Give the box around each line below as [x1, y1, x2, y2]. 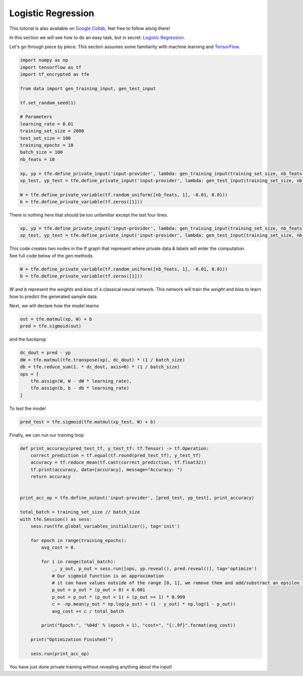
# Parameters [20, 114, 53, 120]
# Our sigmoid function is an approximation [52, 573, 164, 579]
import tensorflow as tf [20, 64, 82, 70]
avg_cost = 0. [41, 544, 76, 551]
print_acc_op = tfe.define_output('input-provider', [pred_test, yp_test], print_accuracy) [20, 495, 255, 501]
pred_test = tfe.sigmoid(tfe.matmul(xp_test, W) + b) [20, 419, 156, 425]
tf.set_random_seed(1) [20, 100, 76, 106]
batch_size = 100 [20, 149, 63, 155]
